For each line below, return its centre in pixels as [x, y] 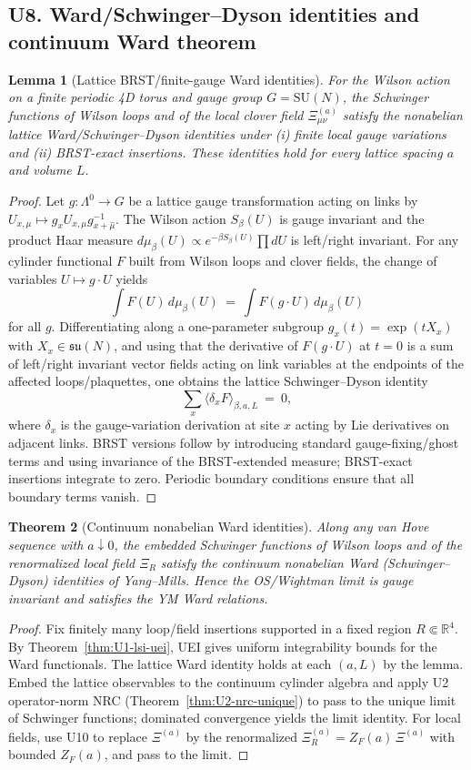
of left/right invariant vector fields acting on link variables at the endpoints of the [236, 363]
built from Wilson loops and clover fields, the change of [283, 261]
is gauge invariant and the [352, 218]
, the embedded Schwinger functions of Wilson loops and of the [288, 544]
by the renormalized [242, 736]
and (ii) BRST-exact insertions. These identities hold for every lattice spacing [225, 152]
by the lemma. [423, 664]
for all [25, 326]
